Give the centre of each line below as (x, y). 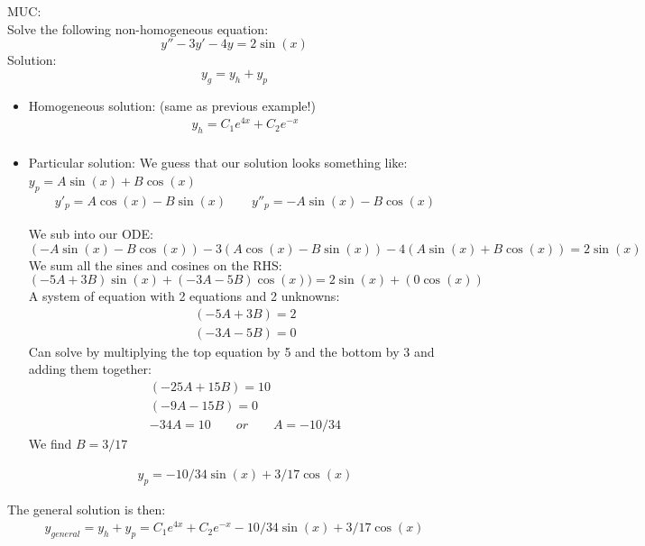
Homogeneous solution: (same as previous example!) (172, 105)
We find (50, 444)
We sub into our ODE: (91, 233)
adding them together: (90, 369)
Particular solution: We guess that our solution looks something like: (218, 163)
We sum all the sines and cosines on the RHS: (155, 264)
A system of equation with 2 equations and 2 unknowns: (184, 296)
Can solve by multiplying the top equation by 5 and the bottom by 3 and (231, 351)
